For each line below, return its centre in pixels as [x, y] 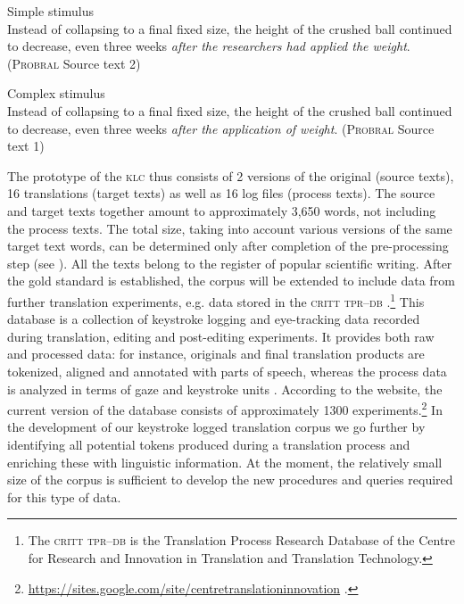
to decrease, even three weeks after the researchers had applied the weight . [209, 46]
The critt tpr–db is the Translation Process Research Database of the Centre [242, 540]
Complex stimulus [56, 93]
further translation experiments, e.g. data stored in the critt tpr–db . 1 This [216, 300]
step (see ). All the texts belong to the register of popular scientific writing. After [230, 263]
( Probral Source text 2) [74, 63]
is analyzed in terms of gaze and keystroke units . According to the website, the [225, 389]
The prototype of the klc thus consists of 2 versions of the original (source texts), [231, 175]
